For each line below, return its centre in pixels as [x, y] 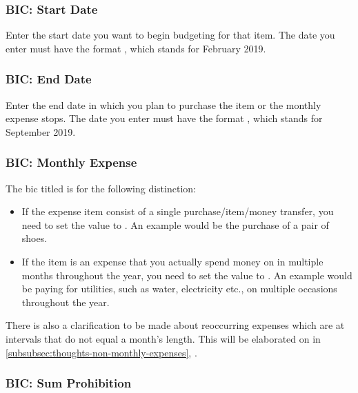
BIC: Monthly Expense [71, 162]
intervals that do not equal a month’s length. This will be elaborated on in [163, 338]
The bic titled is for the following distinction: [101, 188]
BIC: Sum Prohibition [69, 383]
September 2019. [41, 131]
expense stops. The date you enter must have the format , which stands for [164, 118]
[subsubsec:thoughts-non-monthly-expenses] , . [101, 352]
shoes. [34, 238]
